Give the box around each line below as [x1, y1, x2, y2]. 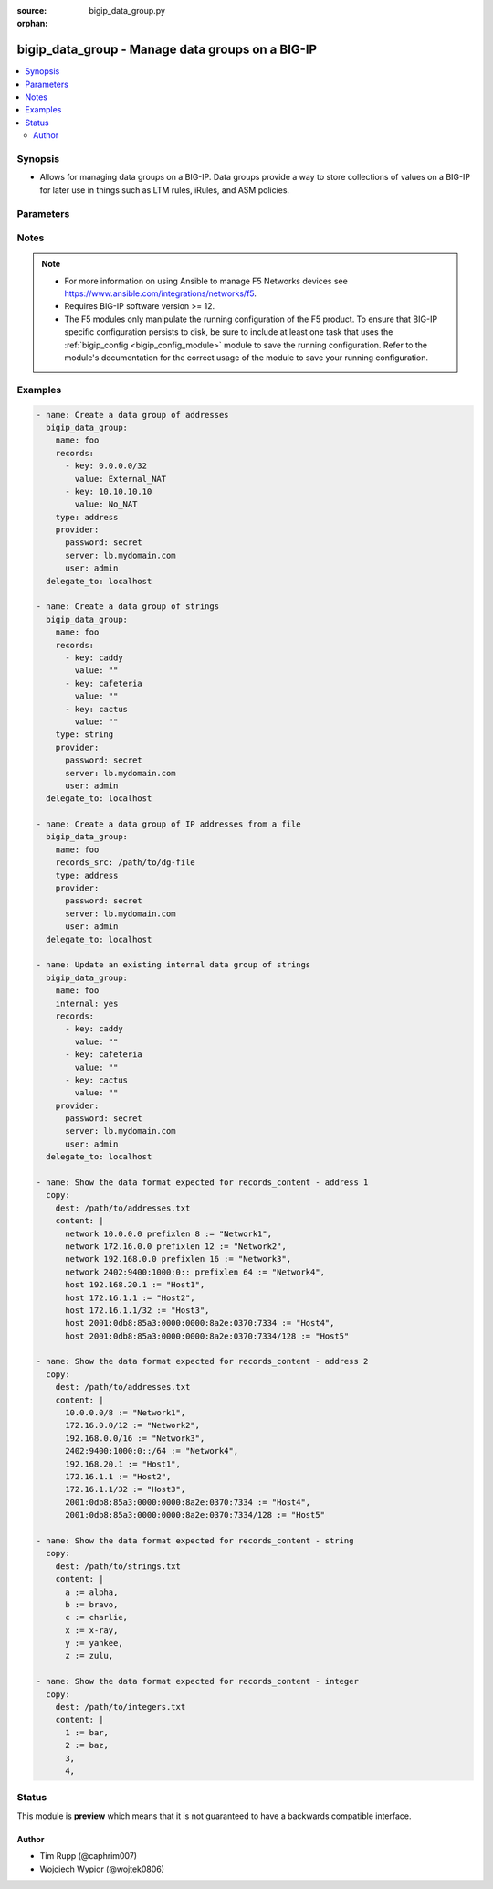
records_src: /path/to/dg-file [55, 858, 195, 868]
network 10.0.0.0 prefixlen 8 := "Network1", [65, 1228, 273, 1239]
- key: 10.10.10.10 [65, 486, 152, 496]
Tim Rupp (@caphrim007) [39, 1851, 137, 1862]
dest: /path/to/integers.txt [55, 1702, 186, 1713]
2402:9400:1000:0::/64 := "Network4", [65, 1446, 239, 1457]
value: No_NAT [74, 499, 138, 509]
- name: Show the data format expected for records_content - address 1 [36, 1178, 369, 1188]
